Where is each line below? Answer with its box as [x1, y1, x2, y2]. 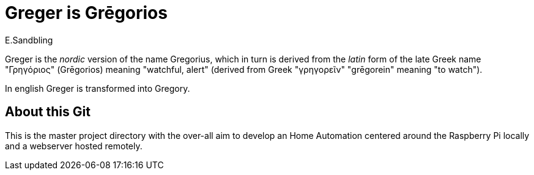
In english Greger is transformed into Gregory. [5, 83, 190, 94]
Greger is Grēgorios [5, 2, 168, 23]
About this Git [5, 104, 91, 120]
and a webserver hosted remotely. [5, 140, 143, 151]
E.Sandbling [5, 34, 53, 45]
